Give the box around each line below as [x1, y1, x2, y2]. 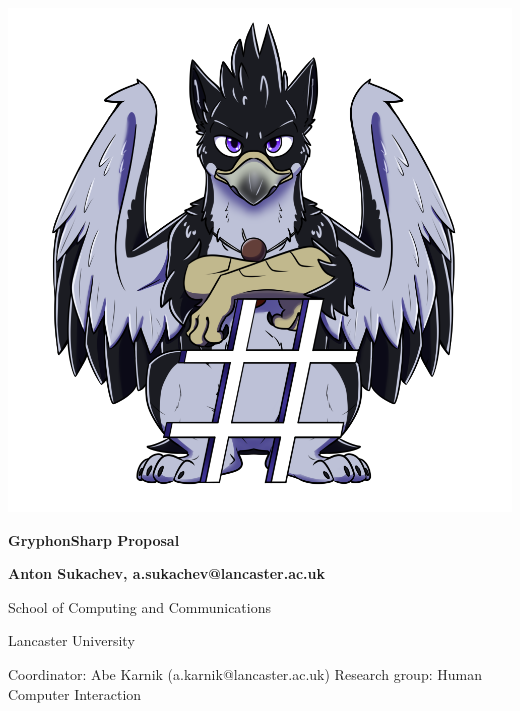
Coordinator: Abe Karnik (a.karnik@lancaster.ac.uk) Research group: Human [8, 663, 482, 684]
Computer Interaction [8, 683, 142, 704]
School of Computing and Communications [8, 596, 271, 617]
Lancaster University [8, 630, 135, 651]
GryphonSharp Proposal [8, 529, 180, 550]
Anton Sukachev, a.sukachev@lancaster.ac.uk [8, 563, 326, 584]
